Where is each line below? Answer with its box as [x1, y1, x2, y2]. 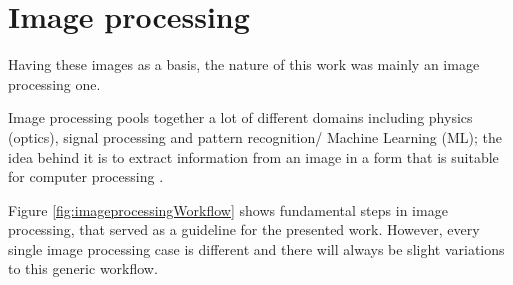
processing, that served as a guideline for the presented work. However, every [8, 219, 480, 240]
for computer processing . [8, 166, 164, 187]
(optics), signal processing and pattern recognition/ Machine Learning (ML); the [8, 126, 503, 147]
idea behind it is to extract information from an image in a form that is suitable [8, 146, 499, 167]
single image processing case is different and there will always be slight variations [8, 238, 505, 259]
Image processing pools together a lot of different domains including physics [8, 107, 473, 128]
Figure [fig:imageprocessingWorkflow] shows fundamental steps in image [8, 199, 448, 220]
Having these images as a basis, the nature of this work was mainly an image [8, 54, 480, 75]
